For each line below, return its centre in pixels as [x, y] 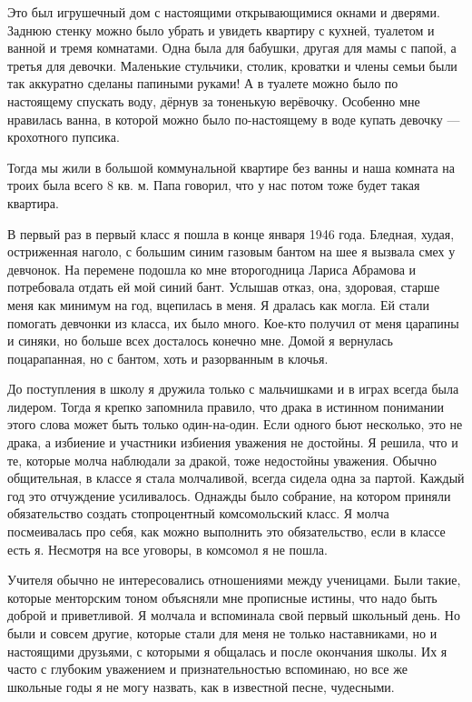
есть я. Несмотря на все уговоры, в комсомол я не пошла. [167, 549]
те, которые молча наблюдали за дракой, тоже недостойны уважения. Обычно [222, 460]
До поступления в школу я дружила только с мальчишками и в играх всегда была [233, 389]
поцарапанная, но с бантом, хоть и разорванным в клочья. [168, 358]
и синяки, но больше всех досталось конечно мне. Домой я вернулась [200, 341]
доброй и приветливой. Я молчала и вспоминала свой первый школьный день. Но [234, 615]
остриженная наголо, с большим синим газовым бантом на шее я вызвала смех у [231, 251]
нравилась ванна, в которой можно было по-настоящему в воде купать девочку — [234, 119]
